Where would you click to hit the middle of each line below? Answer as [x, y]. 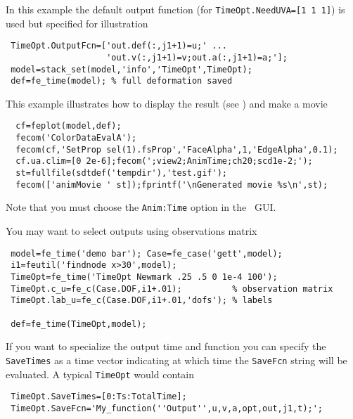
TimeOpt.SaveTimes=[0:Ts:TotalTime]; [99, 397]
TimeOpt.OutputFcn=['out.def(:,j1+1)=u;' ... [119, 46]
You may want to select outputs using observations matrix [131, 231]
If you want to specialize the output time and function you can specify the [166, 346]
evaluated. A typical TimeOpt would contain [100, 374]
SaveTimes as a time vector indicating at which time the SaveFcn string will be [176, 360]
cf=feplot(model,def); [69, 126]
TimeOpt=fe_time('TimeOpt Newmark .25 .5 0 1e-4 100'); [144, 277]
